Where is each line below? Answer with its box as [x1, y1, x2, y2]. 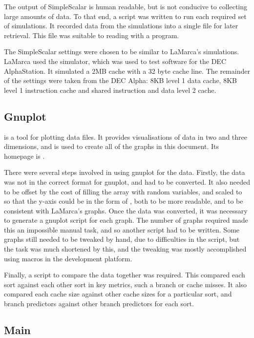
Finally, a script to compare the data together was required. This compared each [4, 270, 245, 280]
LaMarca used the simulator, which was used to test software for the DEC [4, 56, 226, 66]
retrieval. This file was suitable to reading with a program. [4, 30, 179, 40]
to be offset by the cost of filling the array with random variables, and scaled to [4, 186, 242, 196]
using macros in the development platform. [4, 253, 132, 263]
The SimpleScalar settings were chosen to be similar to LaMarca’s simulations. [4, 46, 239, 57]
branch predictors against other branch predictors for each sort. [4, 298, 194, 309]
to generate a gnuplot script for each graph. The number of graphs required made [4, 215, 248, 225]
